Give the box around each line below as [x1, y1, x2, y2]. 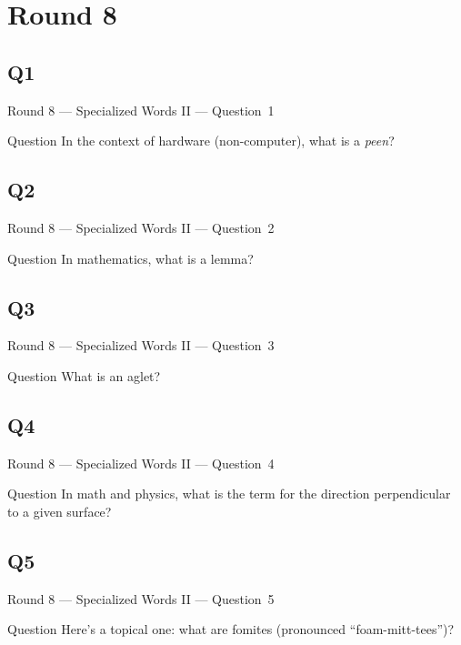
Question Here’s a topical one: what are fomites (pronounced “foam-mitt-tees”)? [7, 620, 455, 639]
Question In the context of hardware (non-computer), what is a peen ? [7, 131, 395, 150]
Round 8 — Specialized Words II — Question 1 [7, 100, 275, 119]
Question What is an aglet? [7, 366, 161, 385]
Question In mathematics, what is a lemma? [7, 248, 254, 267]
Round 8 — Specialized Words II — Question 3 [7, 336, 275, 355]
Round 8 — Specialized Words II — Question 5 [7, 589, 275, 608]
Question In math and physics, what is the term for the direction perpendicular [7, 484, 451, 503]
